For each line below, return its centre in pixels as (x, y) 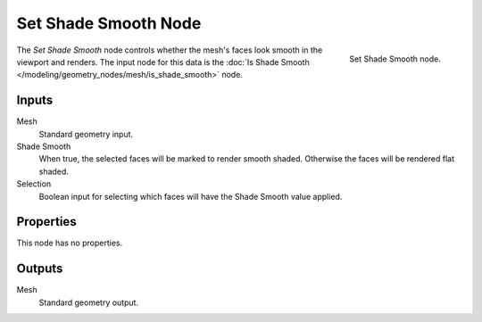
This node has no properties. (70, 243)
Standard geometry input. (86, 134)
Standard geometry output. (88, 302)
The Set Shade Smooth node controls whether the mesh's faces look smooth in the (170, 50)
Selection (34, 184)
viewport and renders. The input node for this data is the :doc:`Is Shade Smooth (163, 62)
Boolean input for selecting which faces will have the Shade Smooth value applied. (191, 196)
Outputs (40, 269)
